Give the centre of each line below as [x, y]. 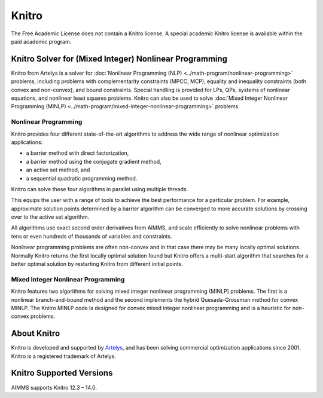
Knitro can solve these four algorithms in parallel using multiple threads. [100, 189]
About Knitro [36, 334]
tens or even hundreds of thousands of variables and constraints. [92, 236]
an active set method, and [58, 170]
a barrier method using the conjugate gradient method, [94, 161]
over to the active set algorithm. [50, 217]
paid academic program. [41, 41]
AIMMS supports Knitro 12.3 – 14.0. [54, 387]
